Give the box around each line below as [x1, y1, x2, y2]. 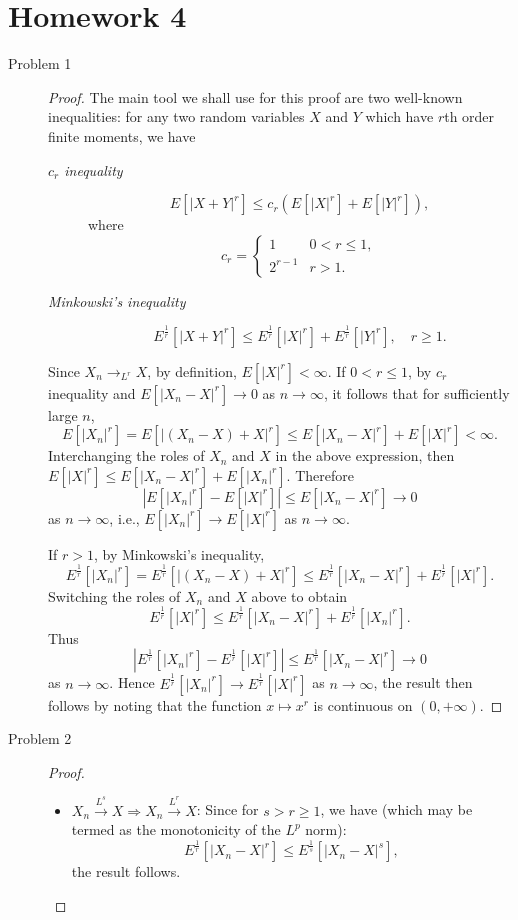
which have [365, 106, 434, 127]
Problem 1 [8, 53, 72, 74]
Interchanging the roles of [48, 445, 205, 466]
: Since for [196, 799, 259, 820]
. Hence [109, 672, 155, 693]
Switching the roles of [48, 585, 181, 606]
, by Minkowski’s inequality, [93, 543, 265, 564]
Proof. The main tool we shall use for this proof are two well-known [48, 86, 463, 107]
